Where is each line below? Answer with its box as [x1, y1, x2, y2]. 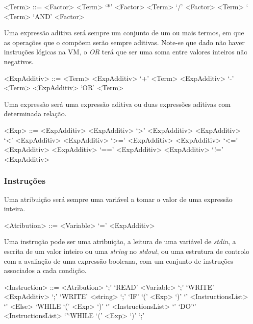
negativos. [4, 56, 34, 66]
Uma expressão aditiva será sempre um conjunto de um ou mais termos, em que [4, 27, 244, 38]
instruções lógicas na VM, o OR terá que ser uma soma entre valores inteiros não [4, 47, 248, 57]
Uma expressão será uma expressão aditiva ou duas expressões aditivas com [4, 99, 231, 109]
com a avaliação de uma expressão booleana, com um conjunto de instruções [4, 255, 233, 266]
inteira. [4, 203, 25, 214]
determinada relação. [4, 108, 67, 119]
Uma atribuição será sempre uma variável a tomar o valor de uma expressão [4, 194, 233, 204]
